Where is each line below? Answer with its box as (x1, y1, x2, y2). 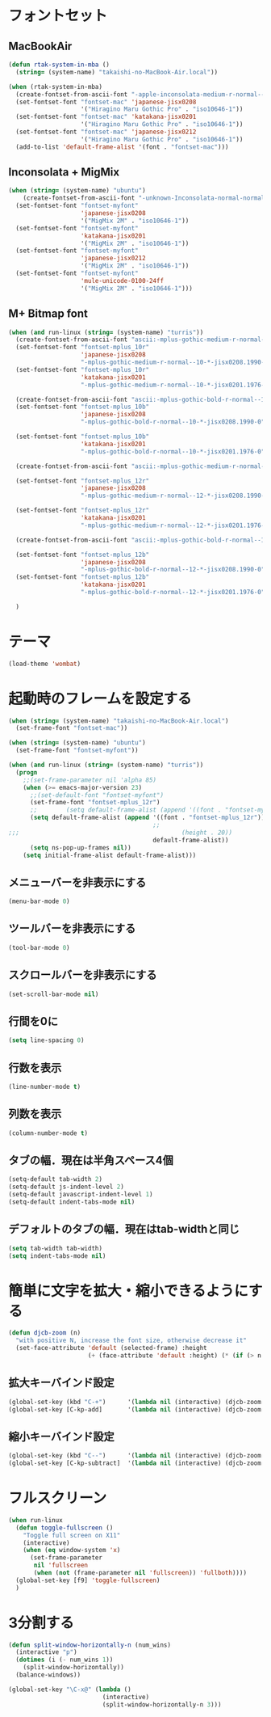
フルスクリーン (8, 1489, 107, 1508)
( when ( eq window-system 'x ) (23, 1546, 121, 1555)
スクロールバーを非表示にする (8, 968, 157, 982)
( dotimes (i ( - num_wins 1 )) (15, 1656, 114, 1664)
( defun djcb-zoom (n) (8, 1329, 81, 1337)
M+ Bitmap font (8, 307, 89, 321)
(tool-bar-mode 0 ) (8, 943, 70, 951)
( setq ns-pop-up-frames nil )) (29, 843, 131, 852)
